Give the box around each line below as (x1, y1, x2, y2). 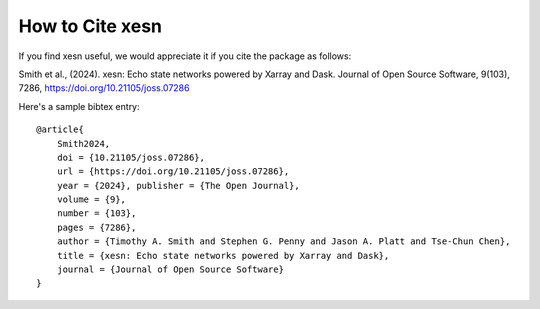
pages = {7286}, (56, 221, 137, 233)
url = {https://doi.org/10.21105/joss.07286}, (56, 166, 290, 177)
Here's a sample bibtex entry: (18, 100, 140, 112)
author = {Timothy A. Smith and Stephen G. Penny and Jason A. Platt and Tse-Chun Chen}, (56, 236, 511, 247)
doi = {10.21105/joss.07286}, (56, 151, 205, 163)
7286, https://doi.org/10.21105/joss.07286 (18, 82, 190, 94)
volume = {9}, (56, 194, 127, 205)
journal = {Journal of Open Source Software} (56, 264, 285, 275)
